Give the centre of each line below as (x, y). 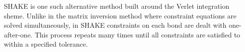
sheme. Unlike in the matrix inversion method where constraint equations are (120, 15)
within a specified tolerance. (46, 44)
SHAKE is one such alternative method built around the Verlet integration (117, 6)
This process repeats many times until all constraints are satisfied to (137, 34)
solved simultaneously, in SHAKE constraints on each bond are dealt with (115, 25)
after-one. (18, 34)
